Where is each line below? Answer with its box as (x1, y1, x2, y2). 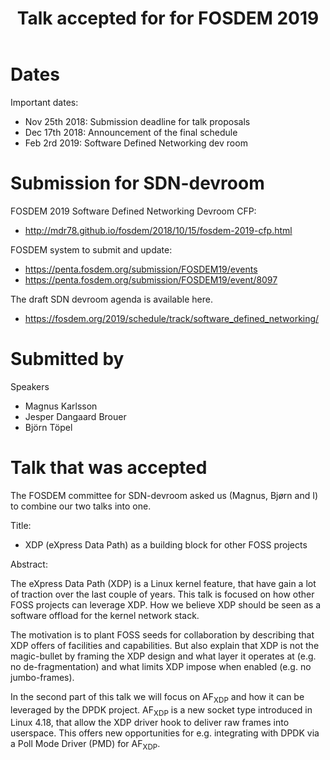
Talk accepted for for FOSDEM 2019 (16, 7, 320, 30)
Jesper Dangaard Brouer (24, 410, 127, 422)
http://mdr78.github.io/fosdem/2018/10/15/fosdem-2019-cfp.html (24, 224, 293, 236)
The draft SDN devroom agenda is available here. (10, 293, 213, 305)
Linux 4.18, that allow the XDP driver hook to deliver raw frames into (10, 717, 290, 729)
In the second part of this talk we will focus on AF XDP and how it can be (10, 690, 305, 705)
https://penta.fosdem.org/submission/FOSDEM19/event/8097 (24, 273, 278, 286)
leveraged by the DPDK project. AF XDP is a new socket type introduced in (10, 703, 313, 718)
